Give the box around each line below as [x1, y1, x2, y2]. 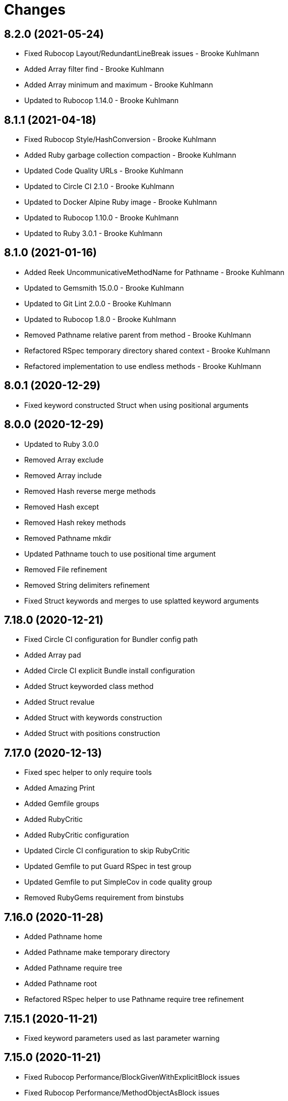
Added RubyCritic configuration [24, 831, 129, 840]
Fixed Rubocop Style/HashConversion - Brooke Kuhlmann [24, 135, 216, 144]
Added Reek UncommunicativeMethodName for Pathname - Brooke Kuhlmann [24, 267, 284, 277]
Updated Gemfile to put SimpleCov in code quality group [24, 878, 212, 887]
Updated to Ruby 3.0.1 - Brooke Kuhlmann [24, 229, 163, 238]
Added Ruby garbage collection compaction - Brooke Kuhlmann [24, 151, 237, 160]
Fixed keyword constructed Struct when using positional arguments [24, 400, 249, 409]
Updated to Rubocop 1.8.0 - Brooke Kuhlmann [24, 314, 177, 324]
